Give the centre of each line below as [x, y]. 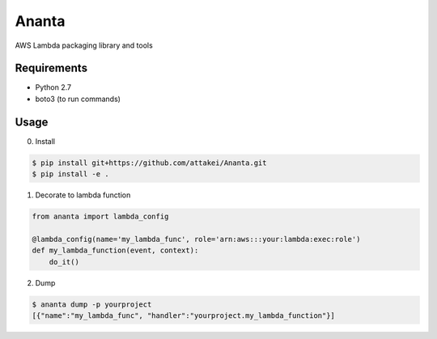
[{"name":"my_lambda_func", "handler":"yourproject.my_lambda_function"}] [184, 316]
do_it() [64, 262]
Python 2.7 [53, 87]
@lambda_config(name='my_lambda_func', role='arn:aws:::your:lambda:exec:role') [196, 239]
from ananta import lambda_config [100, 217]
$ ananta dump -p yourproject [92, 304]
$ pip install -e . [70, 174]
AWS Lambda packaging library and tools [84, 45]
